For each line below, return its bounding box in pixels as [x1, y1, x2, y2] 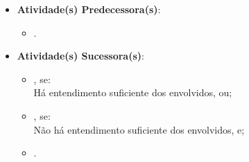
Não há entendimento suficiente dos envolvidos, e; [33, 122, 245, 136]
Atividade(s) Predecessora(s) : [17, 2, 161, 16]
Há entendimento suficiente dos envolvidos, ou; [33, 85, 232, 100]
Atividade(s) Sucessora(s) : [17, 48, 144, 63]
